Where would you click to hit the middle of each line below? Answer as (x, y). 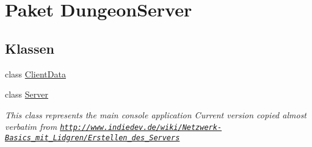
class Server (27, 94)
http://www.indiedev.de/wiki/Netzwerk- (141, 128)
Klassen (30, 48)
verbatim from (31, 127)
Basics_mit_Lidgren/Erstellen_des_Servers (93, 138)
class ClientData (35, 73)
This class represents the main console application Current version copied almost (156, 114)
